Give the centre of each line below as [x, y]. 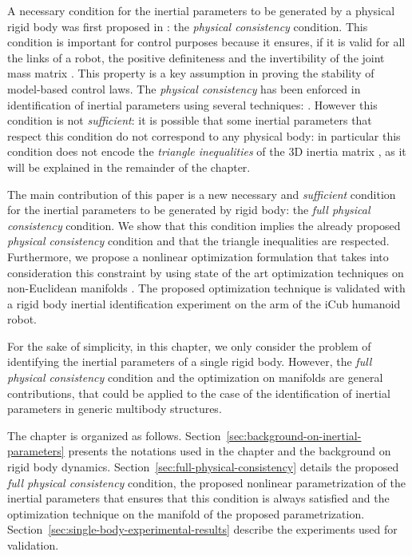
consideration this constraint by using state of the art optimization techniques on [206, 272]
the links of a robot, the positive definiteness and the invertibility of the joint [196, 57]
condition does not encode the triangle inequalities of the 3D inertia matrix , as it [207, 151]
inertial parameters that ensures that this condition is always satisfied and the [198, 498]
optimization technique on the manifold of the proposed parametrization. [186, 513]
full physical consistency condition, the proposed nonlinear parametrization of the [207, 482]
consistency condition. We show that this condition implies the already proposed [204, 225]
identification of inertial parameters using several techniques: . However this [192, 104]
